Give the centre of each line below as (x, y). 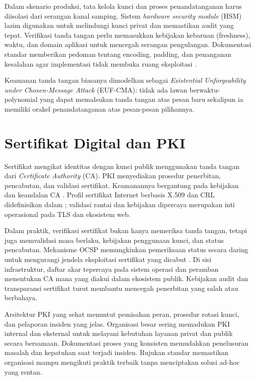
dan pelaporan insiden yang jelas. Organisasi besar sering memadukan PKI (117, 323)
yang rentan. (23, 371)
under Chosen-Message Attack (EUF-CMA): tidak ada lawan (96, 89)
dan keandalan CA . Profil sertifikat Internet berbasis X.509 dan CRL (110, 195)
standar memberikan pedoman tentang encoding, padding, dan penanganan (118, 54)
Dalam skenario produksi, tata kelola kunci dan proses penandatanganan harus (123, 6)
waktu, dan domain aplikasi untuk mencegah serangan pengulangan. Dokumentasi (128, 44)
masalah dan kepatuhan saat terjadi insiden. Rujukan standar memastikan (116, 352)
